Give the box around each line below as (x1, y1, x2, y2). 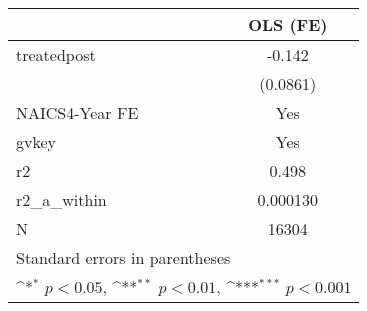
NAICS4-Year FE (16, 101, 139, 124)
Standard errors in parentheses (16, 246, 231, 269)
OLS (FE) (248, 13, 328, 36)
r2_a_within (16, 188, 107, 211)
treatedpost (16, 43, 96, 66)
